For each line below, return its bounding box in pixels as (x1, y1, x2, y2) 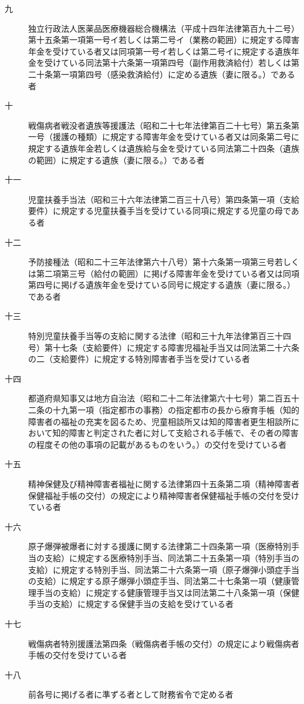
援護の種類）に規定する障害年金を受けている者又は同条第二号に (52, 130, 299, 143)
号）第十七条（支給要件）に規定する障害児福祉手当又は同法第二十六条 (28, 341, 299, 353)
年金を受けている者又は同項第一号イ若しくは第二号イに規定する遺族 (28, 45, 291, 57)
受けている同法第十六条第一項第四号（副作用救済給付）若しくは (44, 56, 291, 69)
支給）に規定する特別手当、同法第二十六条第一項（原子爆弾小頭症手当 (28, 563, 299, 575)
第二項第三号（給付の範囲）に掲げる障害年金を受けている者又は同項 (36, 267, 299, 279)
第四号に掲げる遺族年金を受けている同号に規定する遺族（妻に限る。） (28, 279, 295, 291)
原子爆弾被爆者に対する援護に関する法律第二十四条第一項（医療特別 (28, 540, 291, 552)
